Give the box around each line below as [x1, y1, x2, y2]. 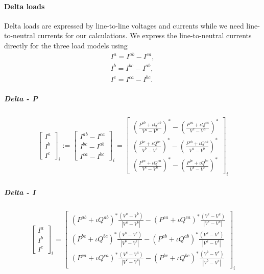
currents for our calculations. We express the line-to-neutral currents [37, 30, 252, 41]
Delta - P [4, 93, 38, 103]
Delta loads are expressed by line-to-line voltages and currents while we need [4, 20, 244, 31]
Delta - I [4, 186, 36, 197]
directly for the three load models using [4, 40, 128, 50]
